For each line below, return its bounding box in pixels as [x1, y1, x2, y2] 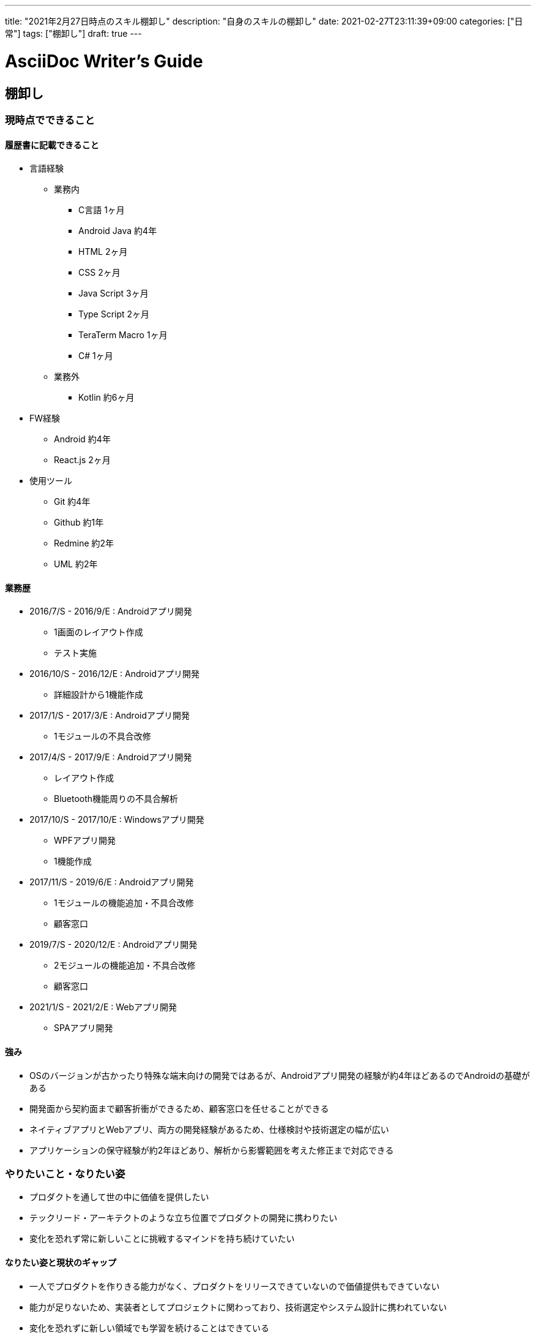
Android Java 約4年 [78, 225, 157, 236]
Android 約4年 [54, 434, 111, 445]
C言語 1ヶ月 [78, 205, 125, 216]
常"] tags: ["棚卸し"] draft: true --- [5, 28, 142, 39]
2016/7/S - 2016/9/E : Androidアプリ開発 [29, 606, 192, 617]
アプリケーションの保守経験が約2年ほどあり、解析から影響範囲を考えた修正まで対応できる [29, 1144, 394, 1155]
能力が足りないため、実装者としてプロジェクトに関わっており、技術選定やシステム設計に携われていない [29, 1301, 447, 1312]
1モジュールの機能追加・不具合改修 [54, 898, 194, 909]
